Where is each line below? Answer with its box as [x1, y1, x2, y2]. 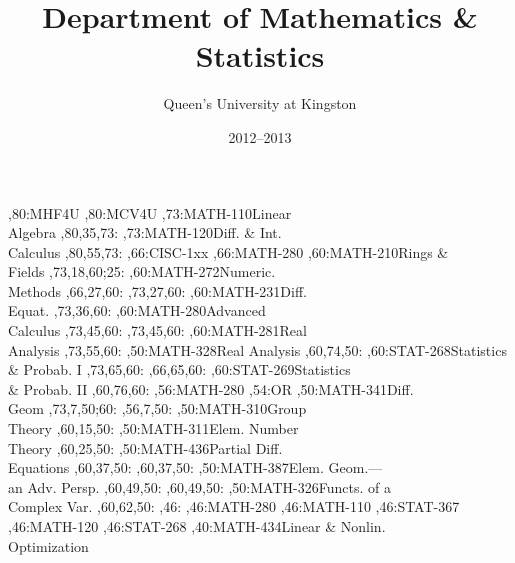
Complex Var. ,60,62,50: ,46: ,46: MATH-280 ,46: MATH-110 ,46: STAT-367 [8, 496, 460, 517]
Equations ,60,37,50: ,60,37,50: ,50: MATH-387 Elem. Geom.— [8, 457, 383, 478]
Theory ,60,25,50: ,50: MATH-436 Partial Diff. [8, 437, 283, 458]
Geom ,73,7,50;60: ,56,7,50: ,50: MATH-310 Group [8, 398, 307, 419]
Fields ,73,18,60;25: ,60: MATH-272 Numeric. [8, 261, 276, 282]
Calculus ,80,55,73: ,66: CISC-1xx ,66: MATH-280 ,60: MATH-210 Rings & [8, 241, 449, 262]
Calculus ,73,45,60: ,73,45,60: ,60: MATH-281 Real [8, 320, 307, 341]
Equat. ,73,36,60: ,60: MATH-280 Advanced [8, 300, 266, 321]
